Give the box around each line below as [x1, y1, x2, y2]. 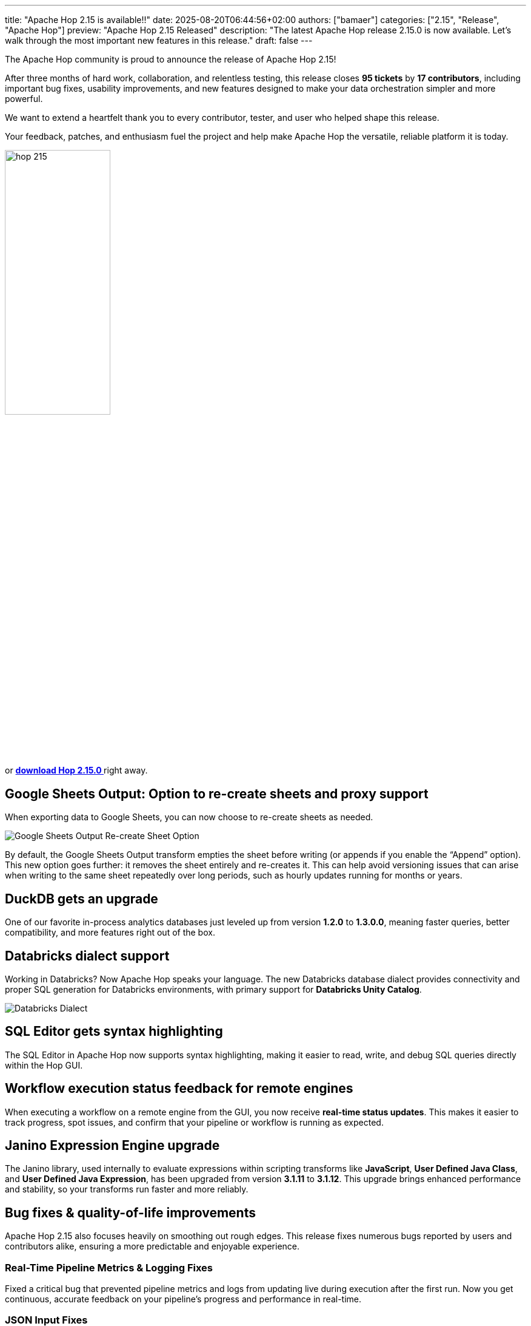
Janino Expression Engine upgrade [5, 1138, 220, 1154]
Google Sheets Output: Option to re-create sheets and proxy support [5, 786, 429, 801]
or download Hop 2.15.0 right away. [5, 765, 148, 776]
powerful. [5, 93, 43, 104]
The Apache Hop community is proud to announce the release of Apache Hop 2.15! [5, 54, 336, 64]
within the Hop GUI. [5, 1059, 83, 1070]
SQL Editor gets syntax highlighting [5, 1024, 223, 1039]
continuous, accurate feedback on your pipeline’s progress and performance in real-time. [5, 1294, 362, 1305]
